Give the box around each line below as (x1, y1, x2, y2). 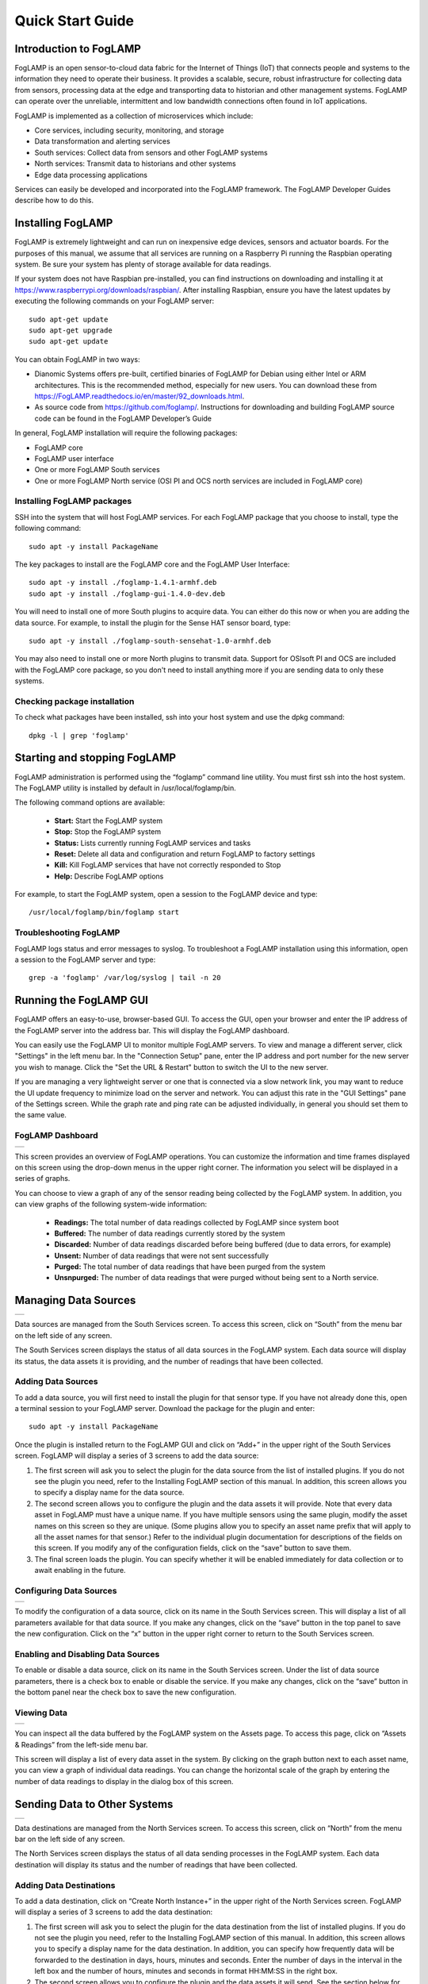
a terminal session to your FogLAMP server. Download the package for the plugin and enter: (14, 1404, 315, 1413)
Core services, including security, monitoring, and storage (34, 125, 224, 135)
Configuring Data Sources (14, 1585, 117, 1596)
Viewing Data (14, 1707, 67, 1718)
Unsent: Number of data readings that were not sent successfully (54, 1251, 269, 1260)
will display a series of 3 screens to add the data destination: (14, 1907, 213, 1917)
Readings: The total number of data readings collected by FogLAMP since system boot (54, 1217, 339, 1227)
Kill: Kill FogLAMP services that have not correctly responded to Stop (54, 860, 281, 870)
